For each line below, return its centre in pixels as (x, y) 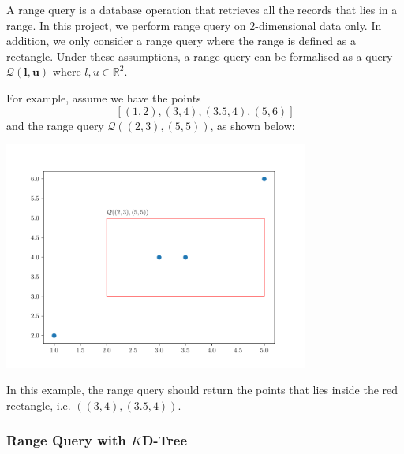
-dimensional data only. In (318, 25)
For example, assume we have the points (104, 97)
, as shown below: (252, 125)
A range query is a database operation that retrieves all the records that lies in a (202, 9)
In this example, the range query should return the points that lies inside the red (202, 390)
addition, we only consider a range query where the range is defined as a (181, 41)
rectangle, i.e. (39, 405)
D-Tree (165, 440)
